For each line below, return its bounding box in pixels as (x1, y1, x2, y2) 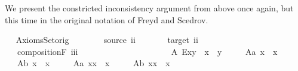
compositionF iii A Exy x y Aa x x (17, 45, 278, 57)
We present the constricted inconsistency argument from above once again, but (5, 2, 294, 14)
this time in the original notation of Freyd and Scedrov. (5, 13, 208, 26)
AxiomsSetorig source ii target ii (16, 33, 198, 46)
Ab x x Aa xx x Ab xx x (17, 57, 170, 69)
